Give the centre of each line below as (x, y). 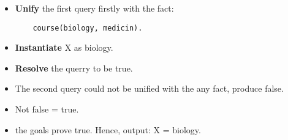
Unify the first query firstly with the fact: (94, 8)
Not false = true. (47, 109)
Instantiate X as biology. (64, 47)
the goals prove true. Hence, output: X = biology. (108, 129)
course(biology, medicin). (88, 28)
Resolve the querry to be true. (74, 68)
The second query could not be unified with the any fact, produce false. (149, 88)
